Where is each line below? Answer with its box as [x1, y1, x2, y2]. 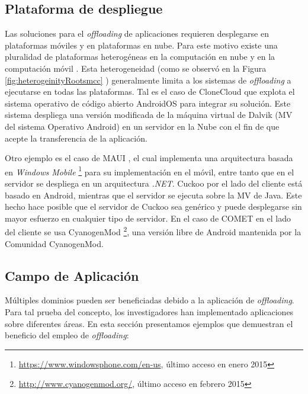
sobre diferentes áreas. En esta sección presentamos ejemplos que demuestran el [5, 317, 293, 329]
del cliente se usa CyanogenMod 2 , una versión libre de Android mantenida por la [5, 224, 301, 238]
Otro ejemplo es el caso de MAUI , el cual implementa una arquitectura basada [5, 152, 293, 164]
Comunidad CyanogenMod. [5, 237, 104, 249]
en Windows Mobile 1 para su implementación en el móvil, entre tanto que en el [5, 164, 294, 178]
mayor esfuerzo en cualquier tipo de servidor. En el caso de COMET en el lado [5, 212, 291, 224]
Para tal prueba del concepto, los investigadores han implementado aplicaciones [5, 306, 294, 318]
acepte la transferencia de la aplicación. [5, 132, 147, 144]
